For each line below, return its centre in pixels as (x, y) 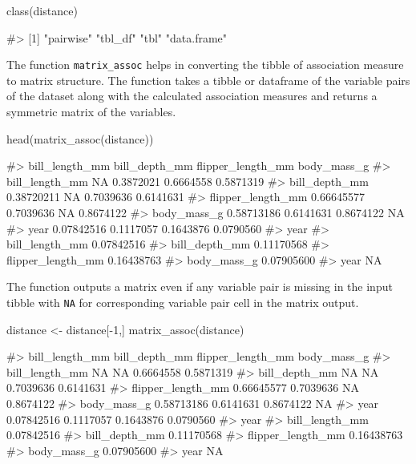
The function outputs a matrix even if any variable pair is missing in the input (200, 286)
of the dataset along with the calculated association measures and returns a (192, 96)
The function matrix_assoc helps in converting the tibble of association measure (205, 65)
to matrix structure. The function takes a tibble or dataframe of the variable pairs (208, 80)
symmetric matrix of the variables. (91, 112)
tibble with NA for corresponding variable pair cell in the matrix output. (183, 302)
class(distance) (42, 10)
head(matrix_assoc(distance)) (80, 138)
